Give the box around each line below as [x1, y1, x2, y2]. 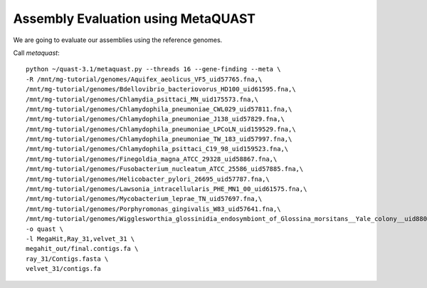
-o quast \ [26, 225, 64, 233]
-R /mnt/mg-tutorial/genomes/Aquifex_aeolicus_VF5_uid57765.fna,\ [26, 75, 263, 83]
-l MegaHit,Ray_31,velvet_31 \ [26, 235, 135, 242]
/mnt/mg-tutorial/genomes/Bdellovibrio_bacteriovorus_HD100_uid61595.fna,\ [26, 86, 296, 93]
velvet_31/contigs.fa [26, 264, 101, 273]
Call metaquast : [13, 48, 60, 57]
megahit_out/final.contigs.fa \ [26, 245, 139, 253]
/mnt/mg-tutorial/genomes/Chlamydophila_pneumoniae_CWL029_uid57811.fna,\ [26, 105, 292, 113]
